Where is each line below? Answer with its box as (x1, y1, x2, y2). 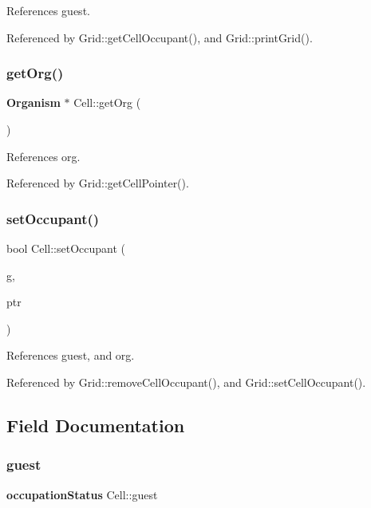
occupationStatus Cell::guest (6, 486, 158, 502)
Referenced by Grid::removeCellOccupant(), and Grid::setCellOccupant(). (6, 373, 366, 390)
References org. (6, 148, 81, 164)
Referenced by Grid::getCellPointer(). (6, 175, 189, 191)
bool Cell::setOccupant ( (6, 240, 126, 256)
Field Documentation (6, 412, 185, 437)
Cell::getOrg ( (73, 94, 141, 111)
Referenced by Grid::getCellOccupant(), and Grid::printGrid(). (6, 29, 313, 45)
